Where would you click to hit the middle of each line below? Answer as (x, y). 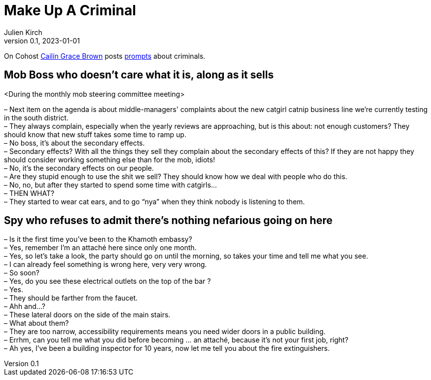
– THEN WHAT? (29, 193)
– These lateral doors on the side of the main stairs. (87, 315)
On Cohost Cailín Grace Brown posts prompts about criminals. (105, 56)
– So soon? (22, 273)
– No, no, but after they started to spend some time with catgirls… (110, 185)
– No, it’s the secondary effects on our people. (79, 168)
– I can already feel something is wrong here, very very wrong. (106, 265)
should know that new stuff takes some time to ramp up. (95, 134)
